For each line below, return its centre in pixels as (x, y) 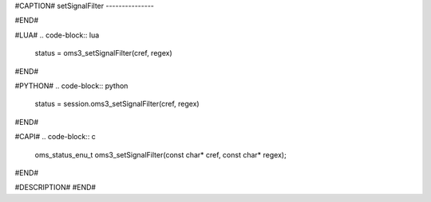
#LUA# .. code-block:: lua (57, 35)
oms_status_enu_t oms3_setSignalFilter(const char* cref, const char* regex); (160, 154)
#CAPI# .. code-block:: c (55, 137)
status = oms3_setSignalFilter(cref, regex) (103, 53)
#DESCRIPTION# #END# (55, 188)
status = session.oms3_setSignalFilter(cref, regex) (117, 104)
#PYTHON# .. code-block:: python (71, 85)
